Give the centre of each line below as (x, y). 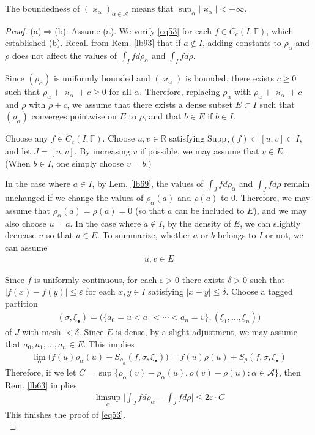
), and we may (280, 210)
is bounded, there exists (230, 78)
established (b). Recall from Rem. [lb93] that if (93, 43)
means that (153, 8)
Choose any (27, 138)
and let (18, 151)
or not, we (284, 235)
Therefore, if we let (41, 372)
